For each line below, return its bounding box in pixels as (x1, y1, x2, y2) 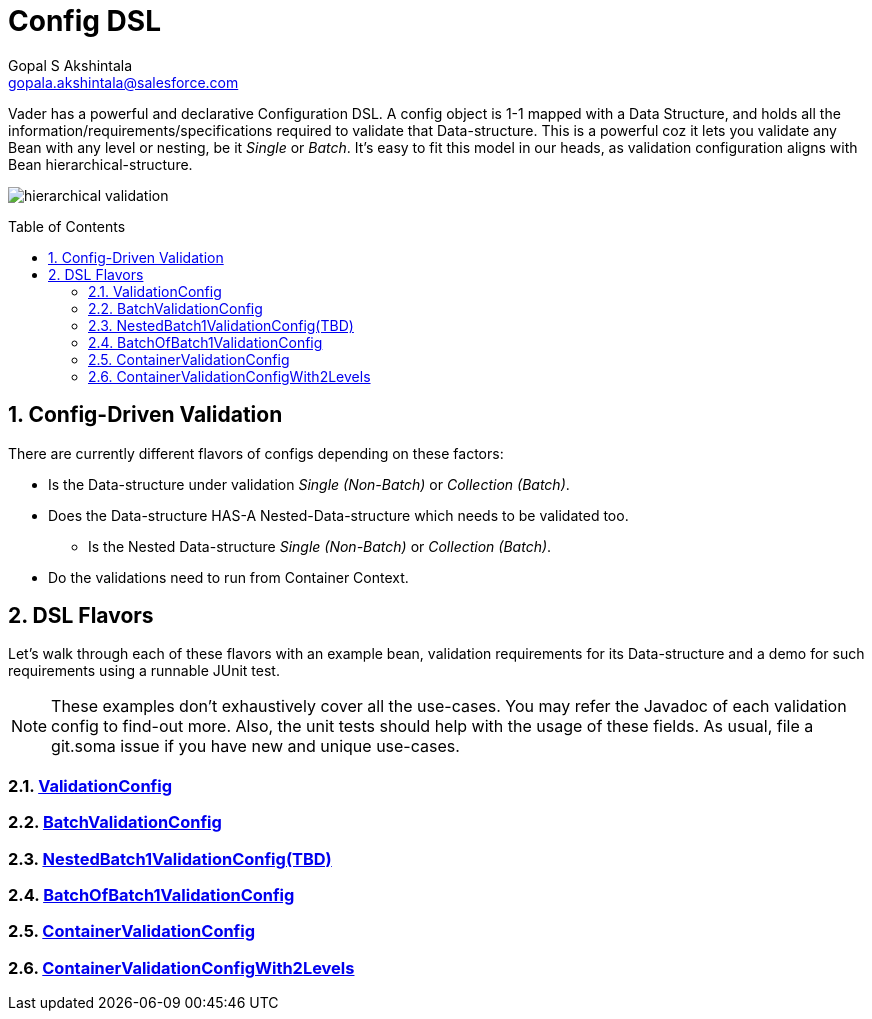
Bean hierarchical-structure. (8, 155, 193, 173)
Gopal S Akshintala (8, 56, 133, 74)
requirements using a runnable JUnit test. (8, 662, 280, 680)
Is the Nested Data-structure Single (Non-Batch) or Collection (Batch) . (88, 537, 552, 555)
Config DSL (8, 4, 161, 38)
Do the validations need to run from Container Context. (48, 568, 409, 586)
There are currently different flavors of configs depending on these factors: (8, 444, 504, 462)
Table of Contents (8, 217, 126, 235)
